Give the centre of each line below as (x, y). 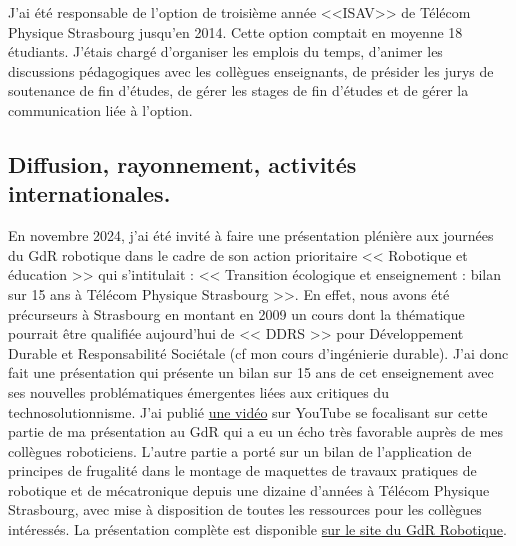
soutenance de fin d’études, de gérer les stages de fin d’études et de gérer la (238, 90)
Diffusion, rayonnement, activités (182, 163)
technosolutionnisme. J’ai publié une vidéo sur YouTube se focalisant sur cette (248, 411)
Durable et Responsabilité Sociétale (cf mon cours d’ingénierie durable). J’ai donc (258, 352)
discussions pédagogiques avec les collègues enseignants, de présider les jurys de (251, 70)
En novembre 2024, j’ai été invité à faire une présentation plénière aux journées (251, 235)
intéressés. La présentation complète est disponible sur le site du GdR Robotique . (257, 529)
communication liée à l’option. (100, 109)
